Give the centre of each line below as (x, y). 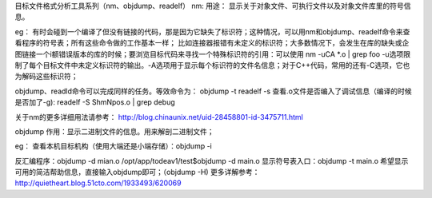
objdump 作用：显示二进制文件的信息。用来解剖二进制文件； (114, 131)
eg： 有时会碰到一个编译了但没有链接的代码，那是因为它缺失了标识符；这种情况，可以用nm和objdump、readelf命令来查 (212, 31)
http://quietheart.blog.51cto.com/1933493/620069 (98, 183)
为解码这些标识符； (46, 77)
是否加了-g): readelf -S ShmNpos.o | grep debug (95, 102)
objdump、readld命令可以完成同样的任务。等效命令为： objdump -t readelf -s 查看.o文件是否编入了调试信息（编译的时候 (213, 91)
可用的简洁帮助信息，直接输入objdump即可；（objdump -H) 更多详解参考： (137, 172)
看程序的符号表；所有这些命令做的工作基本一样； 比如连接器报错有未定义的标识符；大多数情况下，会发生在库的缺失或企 (212, 43)
